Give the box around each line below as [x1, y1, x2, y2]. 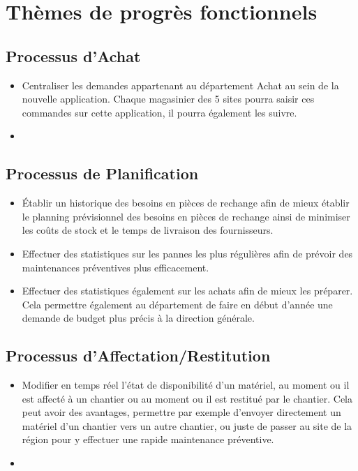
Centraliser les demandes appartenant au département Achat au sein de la [22, 77, 339, 92]
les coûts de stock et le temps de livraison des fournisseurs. [22, 223, 274, 237]
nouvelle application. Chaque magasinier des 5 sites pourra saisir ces [22, 91, 315, 106]
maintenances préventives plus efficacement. [22, 260, 209, 274]
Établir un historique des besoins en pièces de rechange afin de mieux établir [22, 195, 350, 210]
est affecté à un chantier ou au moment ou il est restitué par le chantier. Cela [22, 391, 352, 405]
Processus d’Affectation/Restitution [6, 345, 271, 366]
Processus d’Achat [6, 45, 141, 66]
